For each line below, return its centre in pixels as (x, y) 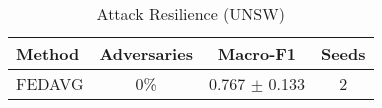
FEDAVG (50, 83)
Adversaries (146, 53)
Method (48, 53)
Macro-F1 (257, 53)
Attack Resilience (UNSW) (190, 13)
